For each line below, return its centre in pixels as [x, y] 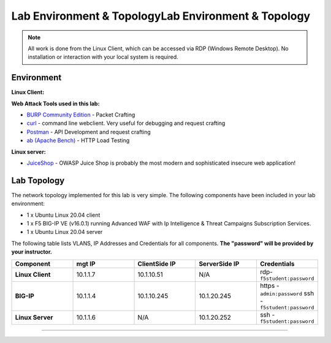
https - [269, 285]
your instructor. [32, 252]
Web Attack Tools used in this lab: [55, 104]
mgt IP [86, 263]
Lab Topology [38, 180]
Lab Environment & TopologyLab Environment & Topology [161, 16]
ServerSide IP [219, 263]
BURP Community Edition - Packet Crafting [81, 115]
